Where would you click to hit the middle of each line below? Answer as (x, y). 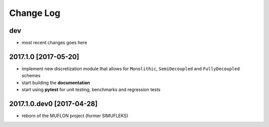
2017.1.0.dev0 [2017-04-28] (54, 104)
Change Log (35, 13)
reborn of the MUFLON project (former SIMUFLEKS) (75, 116)
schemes (31, 76)
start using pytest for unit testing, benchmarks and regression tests (91, 90)
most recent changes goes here (54, 43)
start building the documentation (56, 83)
